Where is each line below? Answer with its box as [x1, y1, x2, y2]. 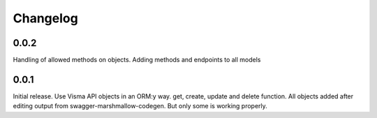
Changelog [13, 10, 78, 26]
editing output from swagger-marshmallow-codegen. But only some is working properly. [13, 102, 268, 110]
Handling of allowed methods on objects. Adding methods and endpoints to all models [13, 56, 261, 64]
